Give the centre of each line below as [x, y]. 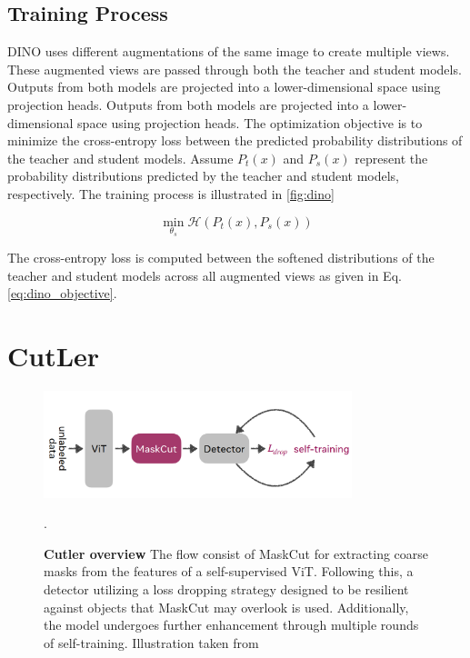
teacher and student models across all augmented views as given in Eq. [205, 275]
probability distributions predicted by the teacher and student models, [204, 176]
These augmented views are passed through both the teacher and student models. [235, 69]
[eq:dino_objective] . [62, 293]
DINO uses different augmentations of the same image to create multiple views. [229, 51]
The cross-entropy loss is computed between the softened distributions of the [221, 258]
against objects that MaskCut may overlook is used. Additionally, [226, 607]
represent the [391, 158]
